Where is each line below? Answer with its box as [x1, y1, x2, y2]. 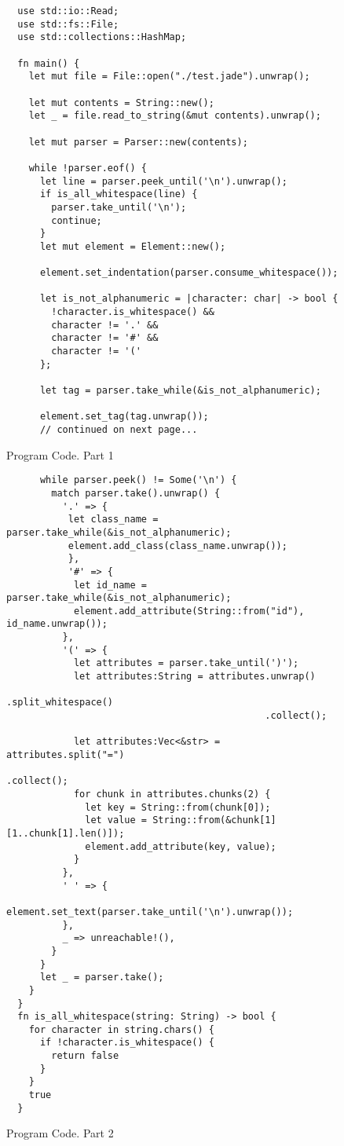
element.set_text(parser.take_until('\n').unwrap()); [6, 906, 294, 917]
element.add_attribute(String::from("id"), [73, 605, 305, 617]
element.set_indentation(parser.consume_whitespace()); [39, 267, 339, 279]
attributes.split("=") [6, 749, 125, 761]
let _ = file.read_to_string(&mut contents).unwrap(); [28, 110, 321, 122]
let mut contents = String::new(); [28, 97, 214, 108]
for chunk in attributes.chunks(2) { [73, 789, 271, 800]
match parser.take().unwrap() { [51, 487, 221, 499]
